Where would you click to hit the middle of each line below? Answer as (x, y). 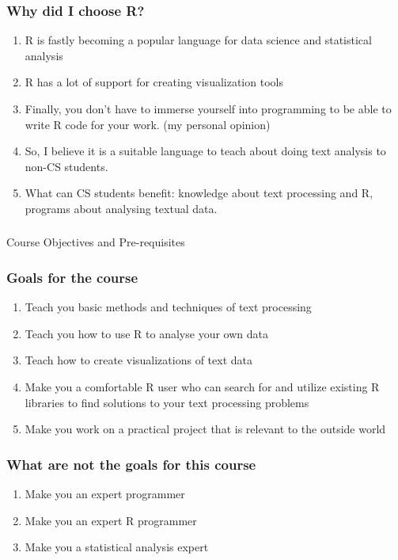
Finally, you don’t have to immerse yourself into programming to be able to (208, 109)
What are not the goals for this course (131, 464)
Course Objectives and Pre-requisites (96, 242)
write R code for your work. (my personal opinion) (148, 124)
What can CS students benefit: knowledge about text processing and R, (199, 193)
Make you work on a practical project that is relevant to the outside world (205, 429)
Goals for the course (72, 277)
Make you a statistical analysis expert (117, 547)
